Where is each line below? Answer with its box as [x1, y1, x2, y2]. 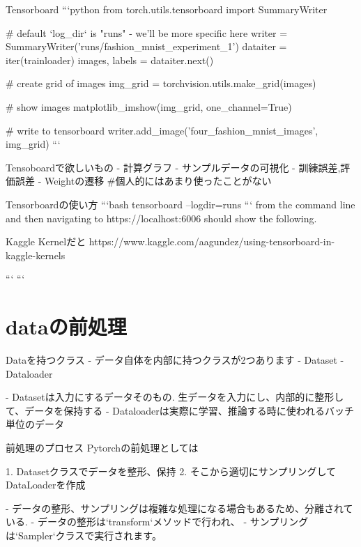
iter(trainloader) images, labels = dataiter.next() [6, 52, 214, 67]
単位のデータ [6, 417, 64, 431]
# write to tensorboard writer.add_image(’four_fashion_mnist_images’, [6, 123, 318, 137]
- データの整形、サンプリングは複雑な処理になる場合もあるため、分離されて [6, 500, 353, 515]
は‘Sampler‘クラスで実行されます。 [6, 527, 162, 542]
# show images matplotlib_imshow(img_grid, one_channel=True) [6, 99, 292, 114]
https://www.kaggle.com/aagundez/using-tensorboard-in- [89, 234, 335, 249]
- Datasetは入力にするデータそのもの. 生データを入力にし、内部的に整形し [6, 390, 344, 404]
